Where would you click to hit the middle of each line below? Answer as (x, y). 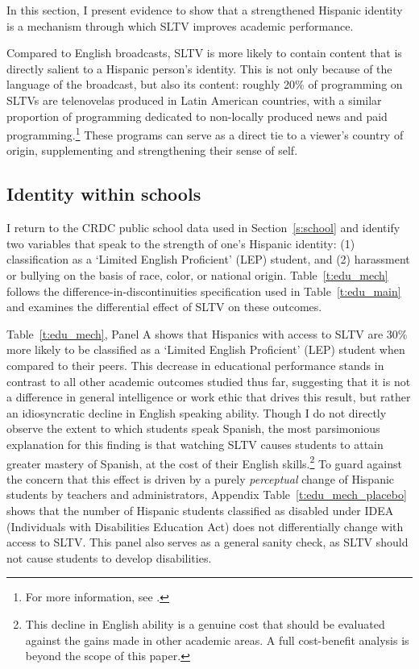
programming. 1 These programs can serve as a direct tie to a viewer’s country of (205, 133)
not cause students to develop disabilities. (109, 557)
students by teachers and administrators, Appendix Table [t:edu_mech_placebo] (207, 494)
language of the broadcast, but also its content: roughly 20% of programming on (205, 84)
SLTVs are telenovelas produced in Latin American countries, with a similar (194, 100)
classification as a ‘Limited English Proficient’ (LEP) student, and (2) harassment (208, 259)
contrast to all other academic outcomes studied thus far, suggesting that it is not (209, 381)
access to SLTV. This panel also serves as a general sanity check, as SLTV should (207, 542)
